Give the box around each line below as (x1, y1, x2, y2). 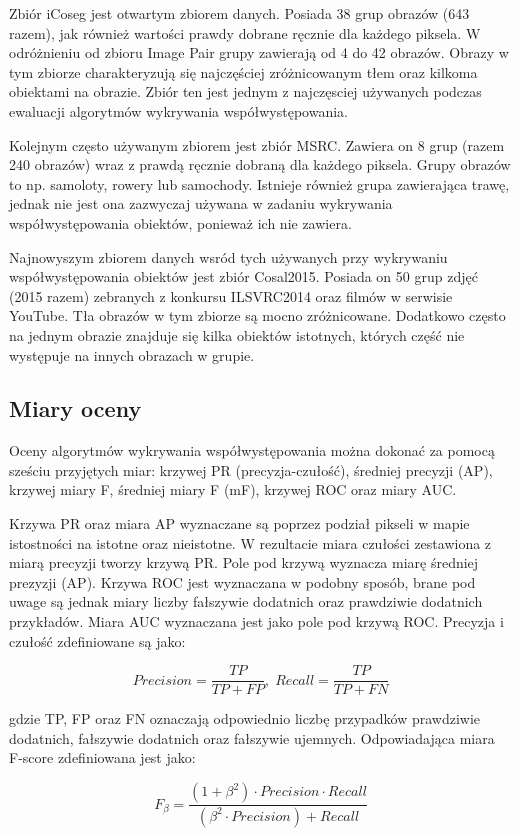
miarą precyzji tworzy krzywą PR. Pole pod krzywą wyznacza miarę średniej (9, 552, 479, 573)
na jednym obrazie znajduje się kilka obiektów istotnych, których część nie (9, 324, 465, 345)
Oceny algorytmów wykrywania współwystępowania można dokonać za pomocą (9, 440, 495, 461)
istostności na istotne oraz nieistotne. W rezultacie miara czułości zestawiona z (9, 532, 492, 553)
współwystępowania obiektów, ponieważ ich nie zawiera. (9, 212, 352, 233)
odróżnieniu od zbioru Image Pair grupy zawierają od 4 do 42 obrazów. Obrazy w (9, 42, 509, 63)
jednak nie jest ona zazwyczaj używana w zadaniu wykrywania (9, 193, 393, 214)
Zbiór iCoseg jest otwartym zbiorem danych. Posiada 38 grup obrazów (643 (9, 3, 470, 23)
